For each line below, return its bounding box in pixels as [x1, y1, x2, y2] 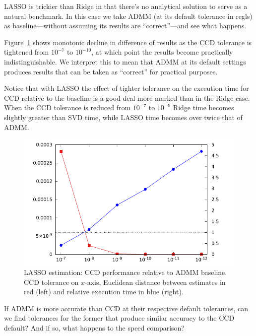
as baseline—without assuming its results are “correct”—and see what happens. [4, 20, 247, 31]
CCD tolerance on [24, 276, 79, 287]
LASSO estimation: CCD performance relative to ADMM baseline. [24, 267, 227, 277]
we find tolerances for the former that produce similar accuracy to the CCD [4, 313, 235, 323]
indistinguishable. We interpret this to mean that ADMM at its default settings [4, 56, 246, 67]
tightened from [4, 47, 49, 57]
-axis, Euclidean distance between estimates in [84, 276, 226, 287]
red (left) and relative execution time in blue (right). [24, 286, 184, 297]
